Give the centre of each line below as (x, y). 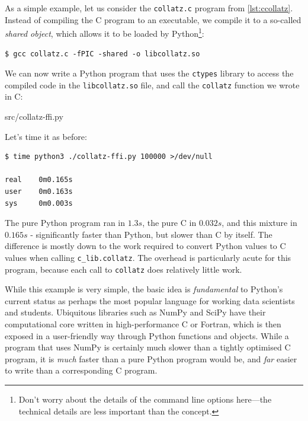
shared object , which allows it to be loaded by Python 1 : (105, 32)
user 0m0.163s (39, 191)
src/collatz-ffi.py (34, 116)
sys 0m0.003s (39, 203)
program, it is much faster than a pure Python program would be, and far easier (151, 358)
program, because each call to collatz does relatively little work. (123, 269)
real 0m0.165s (39, 180)
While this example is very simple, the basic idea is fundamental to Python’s (144, 289)
